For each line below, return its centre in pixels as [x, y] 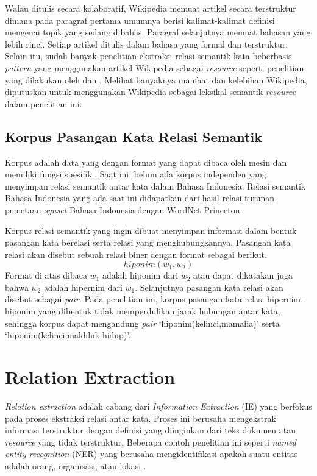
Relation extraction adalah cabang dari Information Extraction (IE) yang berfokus [158, 406]
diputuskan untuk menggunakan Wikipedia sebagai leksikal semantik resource [151, 92]
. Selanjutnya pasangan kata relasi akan [209, 287]
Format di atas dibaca [46, 275]
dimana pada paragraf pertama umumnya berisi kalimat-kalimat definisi [140, 20]
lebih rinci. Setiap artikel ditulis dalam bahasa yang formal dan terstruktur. [147, 44]
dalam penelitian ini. [44, 103]
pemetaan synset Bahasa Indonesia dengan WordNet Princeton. [124, 209]
